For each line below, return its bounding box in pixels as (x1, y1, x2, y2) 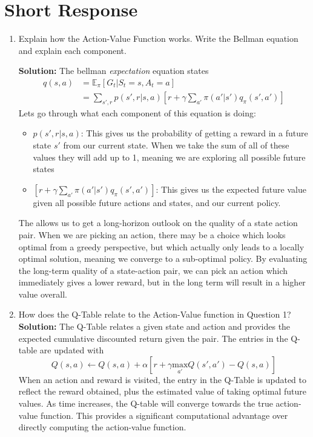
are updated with (39, 344, 104, 356)
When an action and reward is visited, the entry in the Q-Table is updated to (18, 373, 306, 385)
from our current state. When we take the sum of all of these (63, 138, 289, 151)
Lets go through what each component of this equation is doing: (18, 106, 256, 119)
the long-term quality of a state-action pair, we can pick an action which (18, 264, 288, 276)
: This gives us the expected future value (156, 182, 306, 195)
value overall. (18, 287, 67, 300)
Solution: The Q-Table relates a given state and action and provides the (18, 320, 291, 333)
